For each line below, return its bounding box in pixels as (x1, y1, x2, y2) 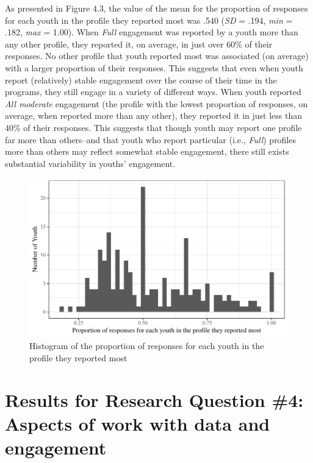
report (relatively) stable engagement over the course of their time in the (5, 73, 277, 86)
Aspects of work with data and (5, 411, 270, 436)
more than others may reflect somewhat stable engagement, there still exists (5, 145, 289, 158)
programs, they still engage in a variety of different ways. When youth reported (5, 85, 301, 98)
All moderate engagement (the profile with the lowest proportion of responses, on (5, 97, 308, 110)
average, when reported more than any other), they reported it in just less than (5, 109, 303, 122)
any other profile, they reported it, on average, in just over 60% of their (5, 37, 273, 50)
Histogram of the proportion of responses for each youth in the (29, 339, 264, 352)
